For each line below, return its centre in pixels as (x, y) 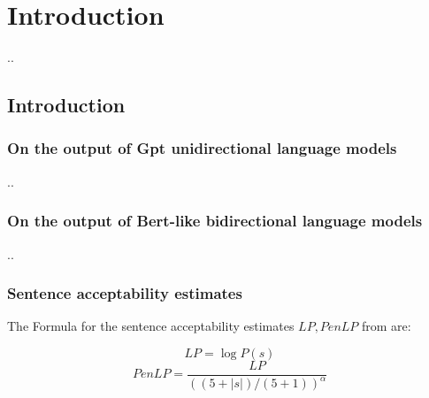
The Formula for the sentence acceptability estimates (151, 326)
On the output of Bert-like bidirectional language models (215, 221)
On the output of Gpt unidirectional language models (202, 148)
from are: (387, 326)
